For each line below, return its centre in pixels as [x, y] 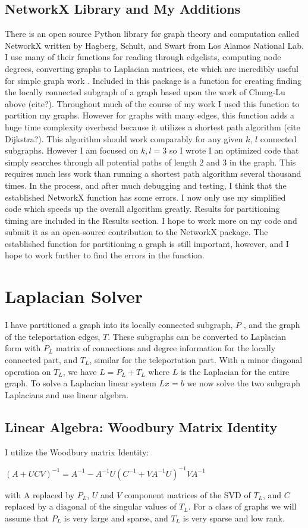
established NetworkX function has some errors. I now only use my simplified [145, 197]
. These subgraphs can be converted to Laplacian [197, 336]
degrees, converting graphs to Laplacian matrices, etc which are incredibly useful [152, 68]
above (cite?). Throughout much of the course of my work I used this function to [152, 103]
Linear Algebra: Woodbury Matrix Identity [141, 427]
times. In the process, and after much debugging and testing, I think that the [146, 185]
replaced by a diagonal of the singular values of [91, 506]
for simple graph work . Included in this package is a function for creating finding [153, 80]
